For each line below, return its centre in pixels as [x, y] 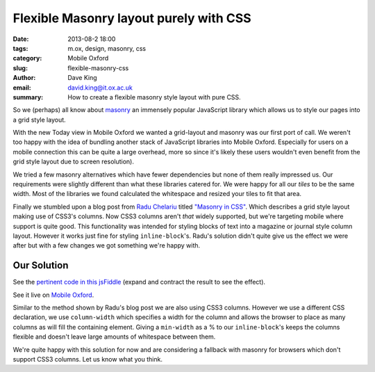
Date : [21, 39]
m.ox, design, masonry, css [107, 48]
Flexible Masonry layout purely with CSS [132, 18]
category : [27, 58]
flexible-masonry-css [98, 68]
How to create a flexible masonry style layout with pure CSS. [154, 97]
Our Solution [41, 265]
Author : [24, 78]
